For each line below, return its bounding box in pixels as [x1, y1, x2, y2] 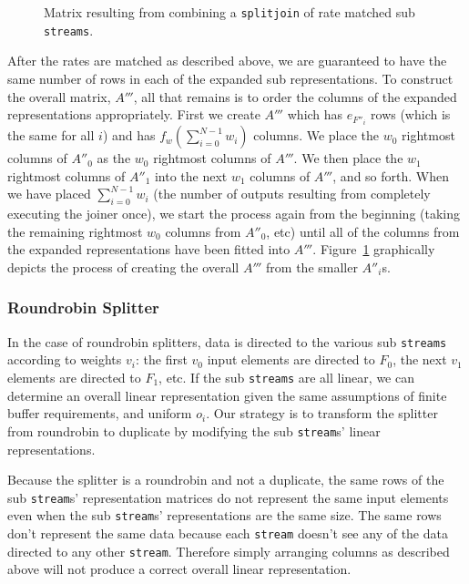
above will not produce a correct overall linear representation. [7, 559, 352, 579]
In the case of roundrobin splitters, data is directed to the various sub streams [7, 332, 447, 351]
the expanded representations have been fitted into [7, 240, 291, 259]
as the [97, 149, 131, 168]
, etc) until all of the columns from [266, 221, 460, 241]
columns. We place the [253, 126, 380, 145]
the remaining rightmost [7, 221, 143, 241]
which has [287, 105, 343, 124]
